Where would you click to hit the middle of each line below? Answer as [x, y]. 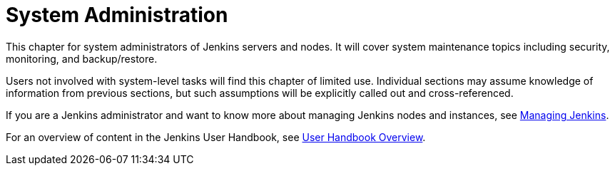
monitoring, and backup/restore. [82, 58]
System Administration [117, 15]
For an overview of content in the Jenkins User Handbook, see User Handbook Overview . [216, 137]
